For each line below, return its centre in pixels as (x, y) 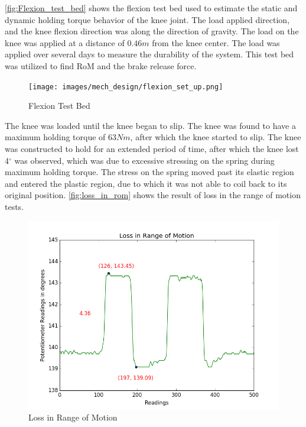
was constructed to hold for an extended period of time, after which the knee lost (152, 148)
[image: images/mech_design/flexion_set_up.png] (126, 87)
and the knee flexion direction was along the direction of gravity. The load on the (152, 31)
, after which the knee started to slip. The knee (216, 137)
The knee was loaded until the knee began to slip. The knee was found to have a (150, 125)
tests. (14, 206)
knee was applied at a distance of (65, 42)
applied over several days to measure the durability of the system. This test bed (149, 54)
